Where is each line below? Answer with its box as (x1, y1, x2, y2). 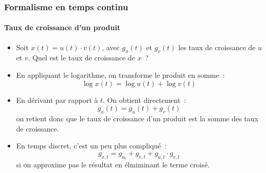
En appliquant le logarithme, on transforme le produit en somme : (16, 70, 225, 80)
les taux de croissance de (178, 41, 256, 52)
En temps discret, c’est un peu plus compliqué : (16, 140, 167, 151)
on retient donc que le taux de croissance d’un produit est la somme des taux (16, 113, 258, 124)
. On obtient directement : (102, 94, 186, 105)
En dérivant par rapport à (16, 94, 98, 105)
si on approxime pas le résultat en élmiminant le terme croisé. (16, 159, 210, 170)
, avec (102, 41, 120, 52)
